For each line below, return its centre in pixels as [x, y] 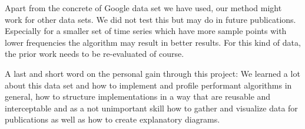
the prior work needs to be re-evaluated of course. [95, 54]
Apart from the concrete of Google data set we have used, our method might [143, 8]
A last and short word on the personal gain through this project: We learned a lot [152, 73]
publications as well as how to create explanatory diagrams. [112, 119]
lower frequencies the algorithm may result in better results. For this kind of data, [153, 42]
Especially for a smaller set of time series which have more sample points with [146, 31]
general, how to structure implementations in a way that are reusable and [138, 96]
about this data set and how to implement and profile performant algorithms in [148, 85]
